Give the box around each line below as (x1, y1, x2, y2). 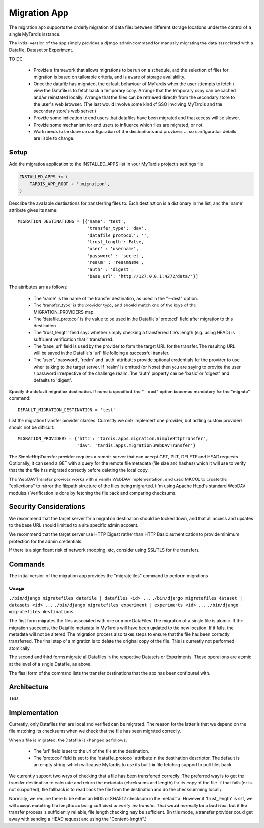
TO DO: (9, 56, 24, 62)
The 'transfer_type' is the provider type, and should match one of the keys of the (33, 302, 196, 308)
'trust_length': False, (87, 240, 144, 245)
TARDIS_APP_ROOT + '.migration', (29, 181, 110, 187)
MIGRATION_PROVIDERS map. (33, 309, 95, 315)
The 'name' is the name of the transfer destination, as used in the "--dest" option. (33, 295, 198, 301)
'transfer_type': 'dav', (87, 225, 147, 231)
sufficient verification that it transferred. (33, 336, 114, 342)
